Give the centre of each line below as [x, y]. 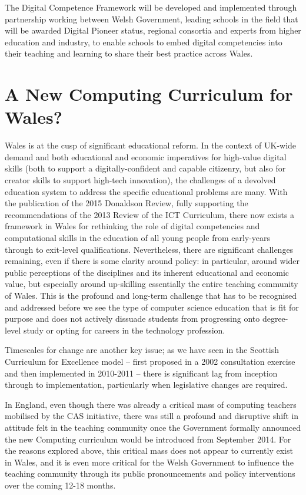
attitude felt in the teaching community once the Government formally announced [153, 427]
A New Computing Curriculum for [149, 94]
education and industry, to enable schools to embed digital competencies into [144, 42]
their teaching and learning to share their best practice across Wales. [129, 53]
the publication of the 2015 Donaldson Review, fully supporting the [127, 203]
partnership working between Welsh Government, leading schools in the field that [152, 19]
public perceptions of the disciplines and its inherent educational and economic [147, 272]
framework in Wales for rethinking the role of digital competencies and [132, 226]
